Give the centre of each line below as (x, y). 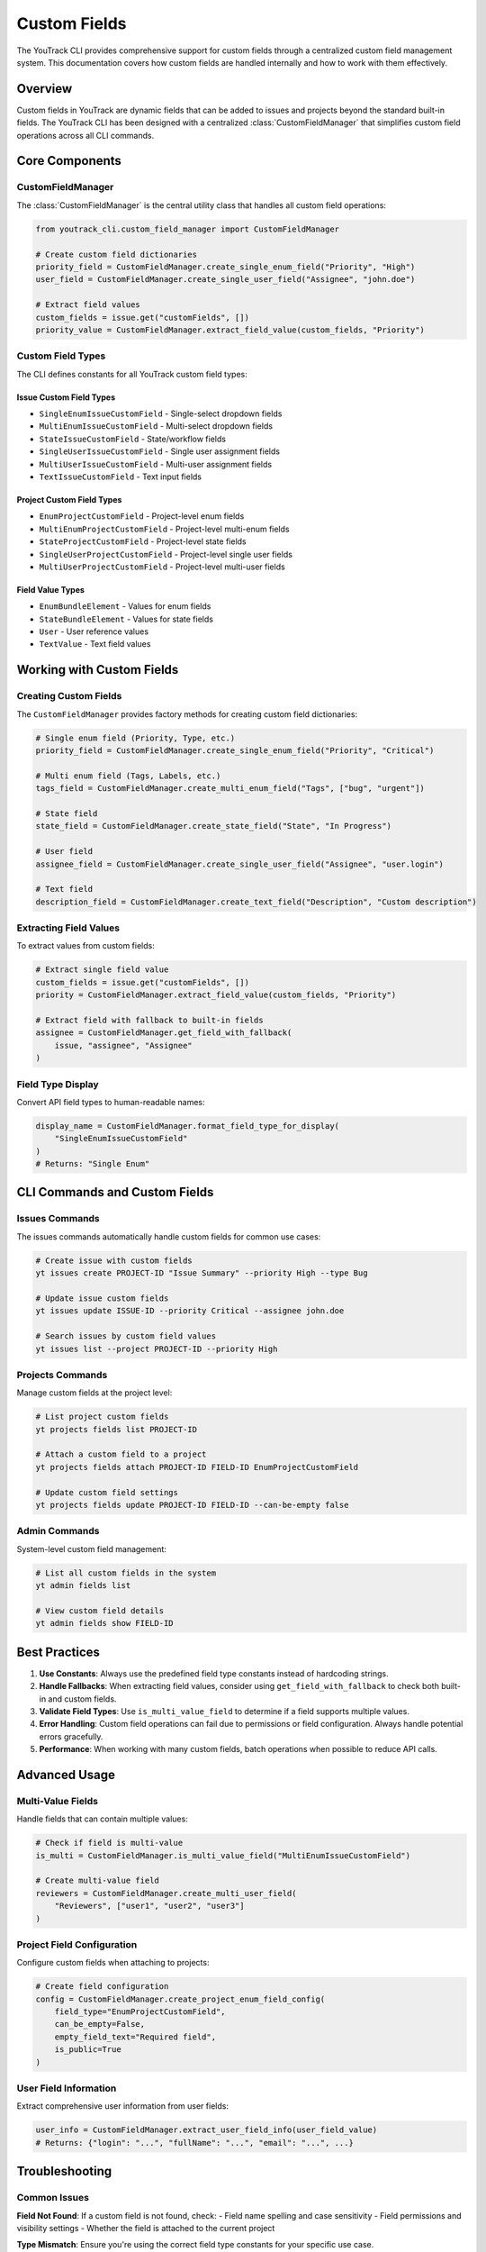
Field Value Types (51, 589)
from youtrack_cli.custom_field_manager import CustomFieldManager (188, 229)
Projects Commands (62, 1375)
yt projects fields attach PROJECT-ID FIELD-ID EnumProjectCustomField (197, 1467)
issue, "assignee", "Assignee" (123, 1045)
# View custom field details (100, 1611)
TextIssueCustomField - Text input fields (121, 477)
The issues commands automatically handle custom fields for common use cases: (169, 1236)
